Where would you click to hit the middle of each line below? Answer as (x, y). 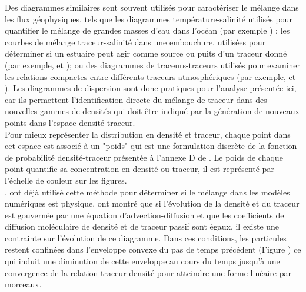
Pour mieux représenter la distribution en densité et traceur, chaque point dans (148, 134)
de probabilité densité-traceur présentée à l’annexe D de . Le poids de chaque (144, 157)
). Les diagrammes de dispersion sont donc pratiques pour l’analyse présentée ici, (151, 88)
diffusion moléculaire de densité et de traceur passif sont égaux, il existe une (142, 226)
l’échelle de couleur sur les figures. (66, 180)
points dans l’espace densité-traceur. (70, 122)
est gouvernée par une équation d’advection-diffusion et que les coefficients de (144, 215)
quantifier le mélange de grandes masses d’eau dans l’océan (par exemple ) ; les (147, 30)
